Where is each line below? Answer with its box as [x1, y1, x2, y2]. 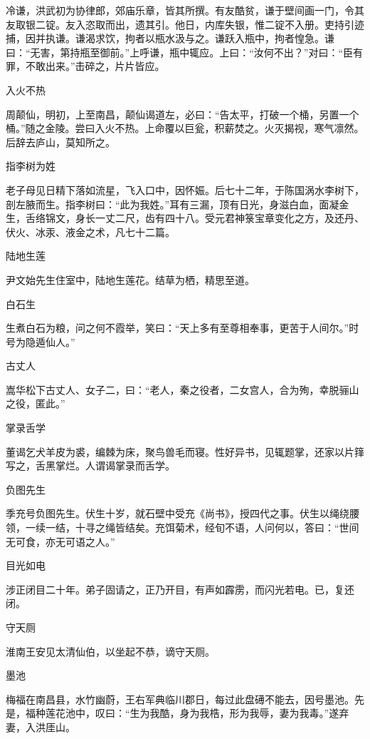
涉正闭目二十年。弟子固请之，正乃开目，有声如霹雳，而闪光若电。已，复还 [6, 581, 354, 596]
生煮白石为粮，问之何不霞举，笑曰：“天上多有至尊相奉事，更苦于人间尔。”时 [6, 320, 359, 335]
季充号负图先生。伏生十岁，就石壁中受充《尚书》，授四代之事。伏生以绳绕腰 [6, 506, 359, 521]
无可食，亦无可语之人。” [6, 534, 115, 549]
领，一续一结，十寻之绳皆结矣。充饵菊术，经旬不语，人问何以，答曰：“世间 [6, 520, 359, 535]
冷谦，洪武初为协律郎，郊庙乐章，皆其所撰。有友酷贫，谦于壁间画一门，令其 [6, 3, 364, 17]
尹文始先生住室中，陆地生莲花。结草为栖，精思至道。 [6, 272, 255, 287]
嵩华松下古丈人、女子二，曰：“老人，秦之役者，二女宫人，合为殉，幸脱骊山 [6, 382, 359, 397]
